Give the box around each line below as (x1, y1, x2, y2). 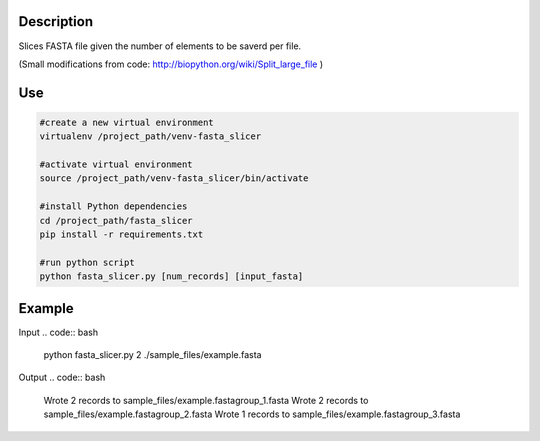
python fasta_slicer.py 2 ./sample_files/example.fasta (43, 349, 262, 361)
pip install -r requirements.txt (39, 229, 204, 240)
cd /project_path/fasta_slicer (39, 215, 194, 226)
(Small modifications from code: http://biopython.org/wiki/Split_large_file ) (18, 58, 324, 70)
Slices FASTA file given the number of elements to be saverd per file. (18, 40, 302, 52)
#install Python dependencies (39, 201, 188, 212)
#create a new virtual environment (39, 116, 214, 128)
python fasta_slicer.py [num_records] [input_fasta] (39, 271, 304, 282)
